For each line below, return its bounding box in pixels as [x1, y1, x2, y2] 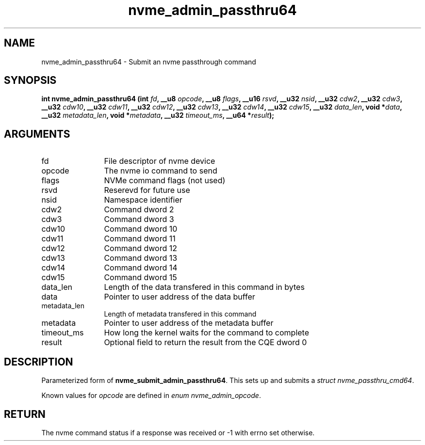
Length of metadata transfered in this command [104, 310, 257, 318]
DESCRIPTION [4, 355, 73, 368]
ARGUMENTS [4, 127, 70, 140]
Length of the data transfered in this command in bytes [104, 282, 305, 292]
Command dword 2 [104, 205, 174, 215]
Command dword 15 [104, 272, 177, 283]
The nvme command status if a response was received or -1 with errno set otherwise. [41, 428, 315, 437]
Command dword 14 [104, 263, 178, 273]
